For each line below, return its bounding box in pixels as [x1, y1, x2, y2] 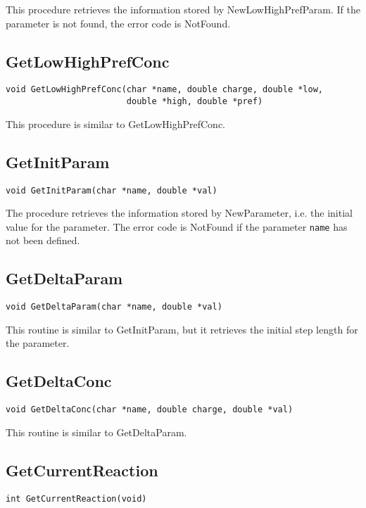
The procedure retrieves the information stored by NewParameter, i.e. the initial [6, 205, 353, 220]
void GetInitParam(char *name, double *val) [6, 185, 217, 196]
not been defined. [6, 233, 80, 248]
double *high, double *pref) [126, 96, 263, 107]
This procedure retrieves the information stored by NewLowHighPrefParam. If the [6, 2, 360, 16]
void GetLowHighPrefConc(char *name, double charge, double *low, [6, 84, 324, 95]
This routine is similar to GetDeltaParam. [6, 424, 187, 439]
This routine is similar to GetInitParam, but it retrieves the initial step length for [6, 322, 358, 336]
